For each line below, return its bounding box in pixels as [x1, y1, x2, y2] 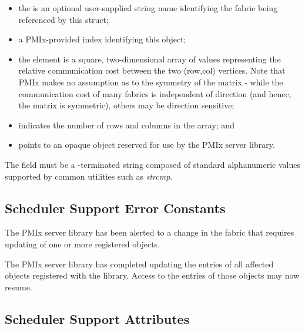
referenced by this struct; [18, 13, 109, 25]
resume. [5, 280, 32, 293]
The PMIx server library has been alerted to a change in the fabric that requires [5, 226, 294, 239]
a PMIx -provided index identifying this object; [18, 33, 186, 45]
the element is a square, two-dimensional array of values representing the [18, 52, 281, 65]
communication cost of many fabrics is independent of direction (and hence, [18, 87, 291, 100]
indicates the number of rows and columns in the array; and [18, 118, 234, 131]
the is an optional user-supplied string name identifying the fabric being [18, 2, 278, 14]
